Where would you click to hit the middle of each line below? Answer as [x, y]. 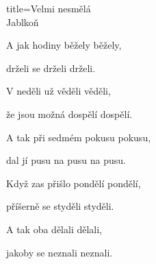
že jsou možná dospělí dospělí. [69, 113]
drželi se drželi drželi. [51, 68]
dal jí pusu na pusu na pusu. [66, 160]
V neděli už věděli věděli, [58, 91]
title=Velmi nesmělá [49, 8]
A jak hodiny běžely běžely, [64, 45]
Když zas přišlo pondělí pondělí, [74, 183]
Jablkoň [23, 22]
